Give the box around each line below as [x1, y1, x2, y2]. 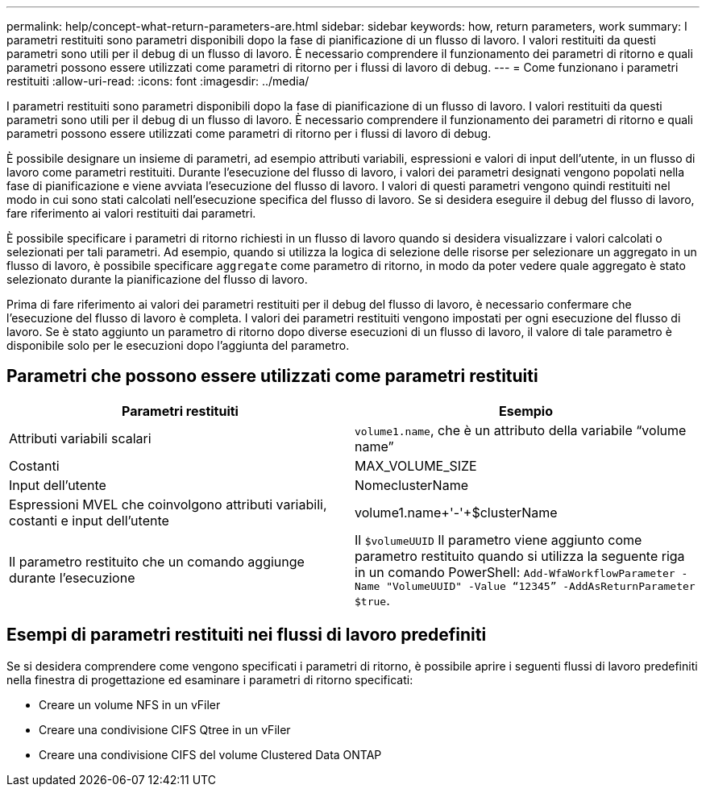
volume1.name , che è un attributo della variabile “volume [355, 421, 687, 438]
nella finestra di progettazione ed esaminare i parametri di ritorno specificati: [6, 672, 413, 687]
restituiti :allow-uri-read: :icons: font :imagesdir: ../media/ [6, 74, 309, 88]
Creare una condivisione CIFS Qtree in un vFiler [39, 722, 291, 737]
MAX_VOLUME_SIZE [355, 457, 477, 474]
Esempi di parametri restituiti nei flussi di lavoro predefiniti [6, 625, 487, 646]
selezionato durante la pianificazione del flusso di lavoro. [6, 272, 308, 286]
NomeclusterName [355, 476, 468, 493]
